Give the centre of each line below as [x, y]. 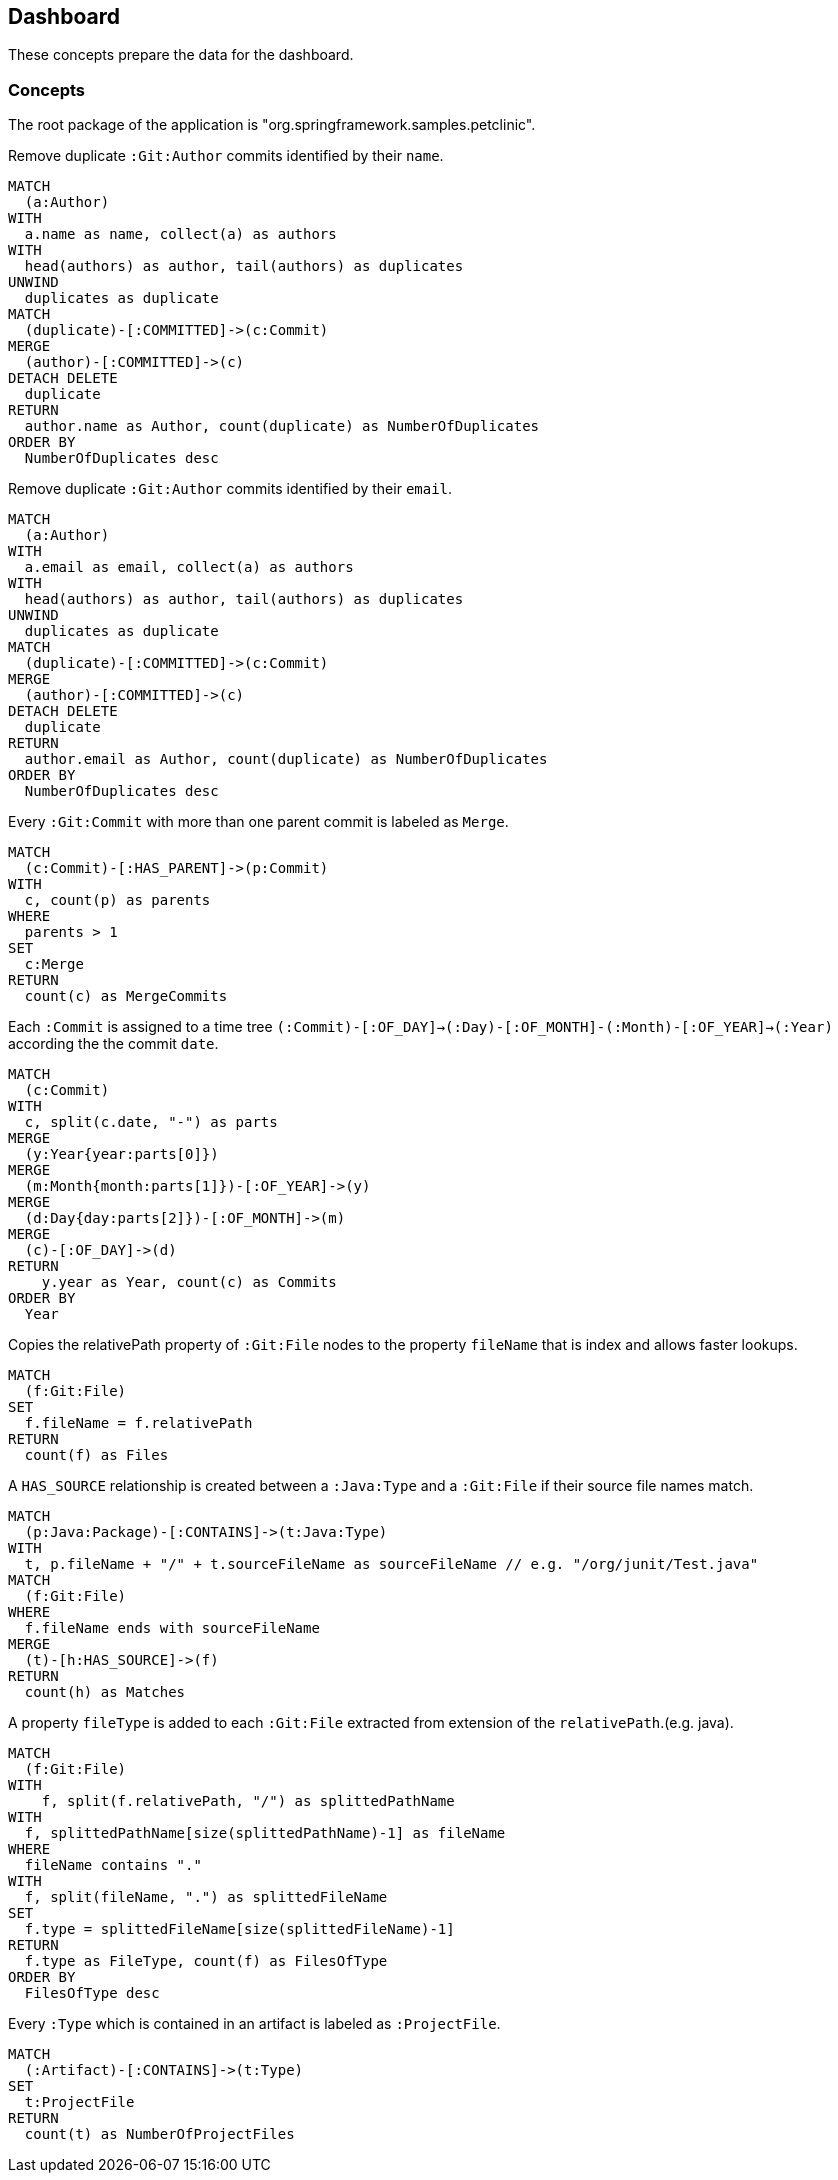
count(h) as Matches [105, 1692]
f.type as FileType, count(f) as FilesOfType [206, 1961]
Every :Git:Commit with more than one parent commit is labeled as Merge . [258, 822]
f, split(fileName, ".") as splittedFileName [206, 1897]
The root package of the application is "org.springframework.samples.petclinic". [272, 125]
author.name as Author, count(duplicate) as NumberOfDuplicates [282, 426]
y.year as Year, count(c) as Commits [189, 1282]
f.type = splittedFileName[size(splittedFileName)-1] [239, 1929]
